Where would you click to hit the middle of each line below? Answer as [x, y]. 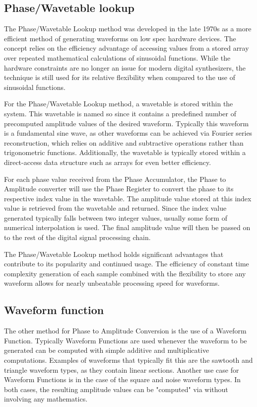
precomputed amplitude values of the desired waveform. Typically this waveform [127, 123]
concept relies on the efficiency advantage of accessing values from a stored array [127, 48]
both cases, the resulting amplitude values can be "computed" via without [116, 389]
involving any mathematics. [46, 399]
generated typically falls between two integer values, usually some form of [116, 217]
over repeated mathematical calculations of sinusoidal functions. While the [117, 57]
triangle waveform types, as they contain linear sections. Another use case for [122, 369]
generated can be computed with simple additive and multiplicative [107, 350]
